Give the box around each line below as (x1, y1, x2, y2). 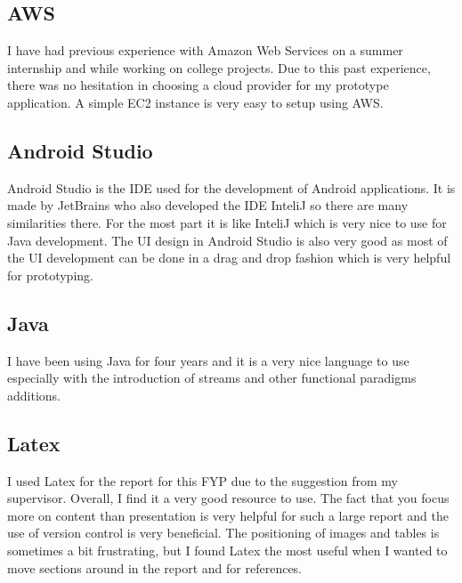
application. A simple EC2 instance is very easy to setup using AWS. (7, 93, 384, 111)
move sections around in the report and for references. (7, 558, 303, 577)
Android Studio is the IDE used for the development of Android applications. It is (7, 178, 456, 197)
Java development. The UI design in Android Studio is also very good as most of (7, 231, 448, 249)
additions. (7, 385, 61, 404)
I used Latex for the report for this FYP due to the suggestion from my (7, 471, 398, 490)
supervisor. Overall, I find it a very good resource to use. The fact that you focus (7, 489, 450, 507)
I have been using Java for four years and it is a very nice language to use (7, 351, 409, 369)
